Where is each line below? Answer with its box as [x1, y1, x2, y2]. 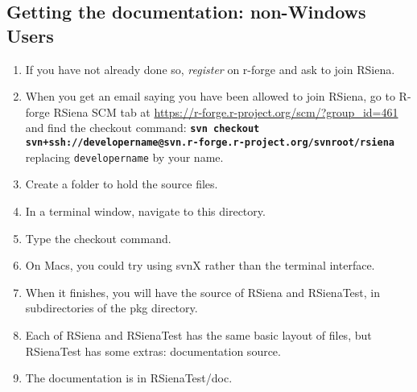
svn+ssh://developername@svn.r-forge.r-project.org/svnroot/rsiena [25, 137, 394, 149]
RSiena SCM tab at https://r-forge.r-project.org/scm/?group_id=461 [53, 103, 398, 120]
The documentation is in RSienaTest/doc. [25, 369, 233, 386]
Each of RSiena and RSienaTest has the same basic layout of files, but [25, 326, 372, 343]
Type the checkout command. [25, 229, 171, 246]
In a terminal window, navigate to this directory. [25, 202, 266, 219]
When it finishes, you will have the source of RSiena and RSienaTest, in [25, 283, 380, 300]
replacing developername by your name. [25, 148, 224, 165]
